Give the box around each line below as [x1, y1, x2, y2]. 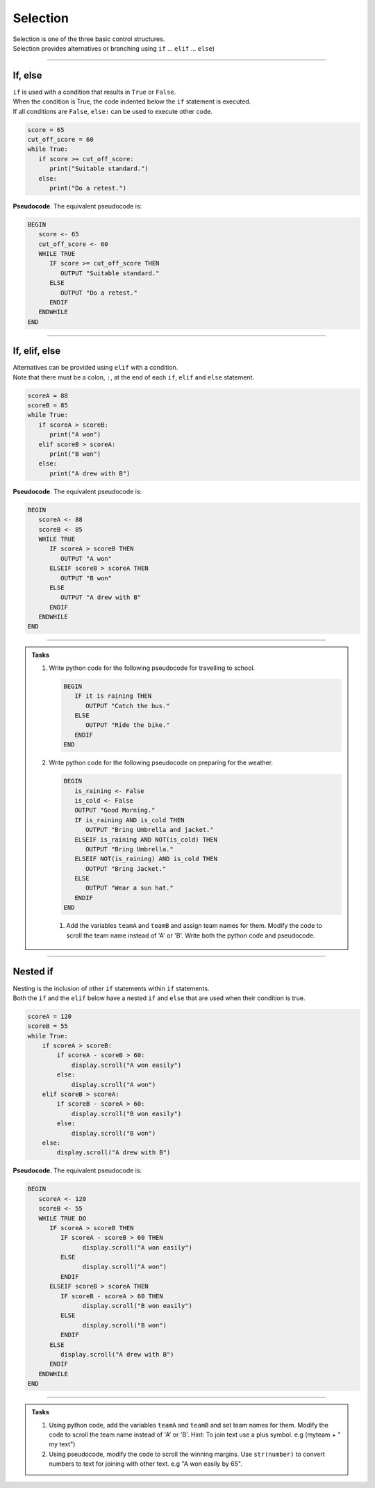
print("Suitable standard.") [49, 165, 149, 173]
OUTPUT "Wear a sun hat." [85, 884, 174, 892]
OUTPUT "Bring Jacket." [85, 865, 167, 872]
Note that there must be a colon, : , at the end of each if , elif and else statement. [12, 373, 255, 382]
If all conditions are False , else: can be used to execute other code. [12, 107, 213, 115]
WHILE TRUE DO [38, 1214, 87, 1223]
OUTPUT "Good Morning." [74, 806, 156, 815]
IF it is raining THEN [74, 692, 152, 700]
